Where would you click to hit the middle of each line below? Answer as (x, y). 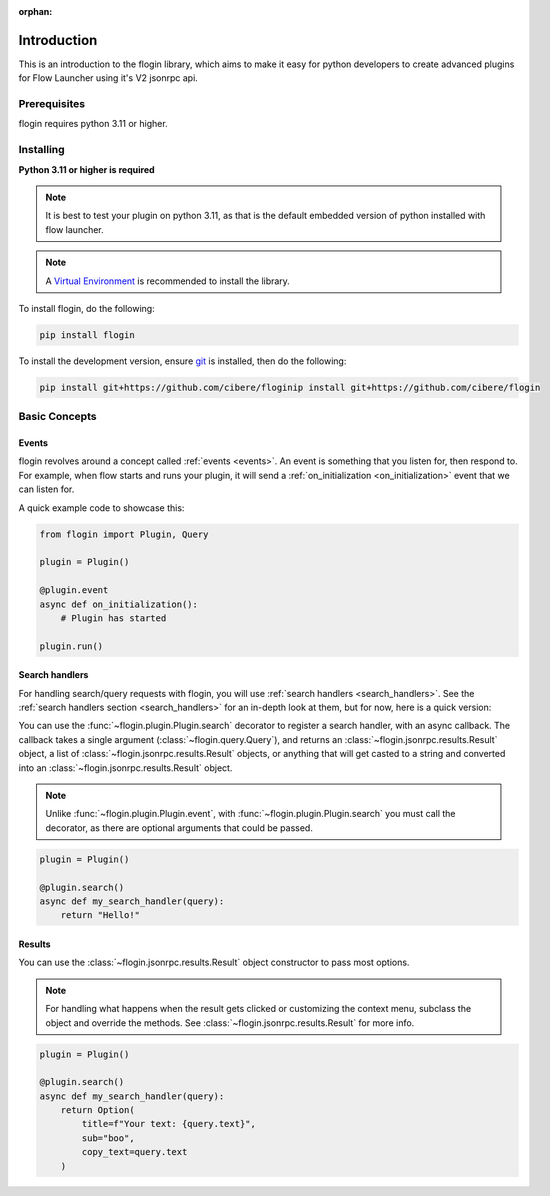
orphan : (35, 11)
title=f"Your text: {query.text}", (169, 1124)
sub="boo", (108, 1138)
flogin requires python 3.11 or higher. (93, 124)
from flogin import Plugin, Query (124, 534)
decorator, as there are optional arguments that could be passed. (179, 827)
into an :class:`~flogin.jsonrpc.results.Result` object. (125, 767)
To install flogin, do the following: (86, 308)
